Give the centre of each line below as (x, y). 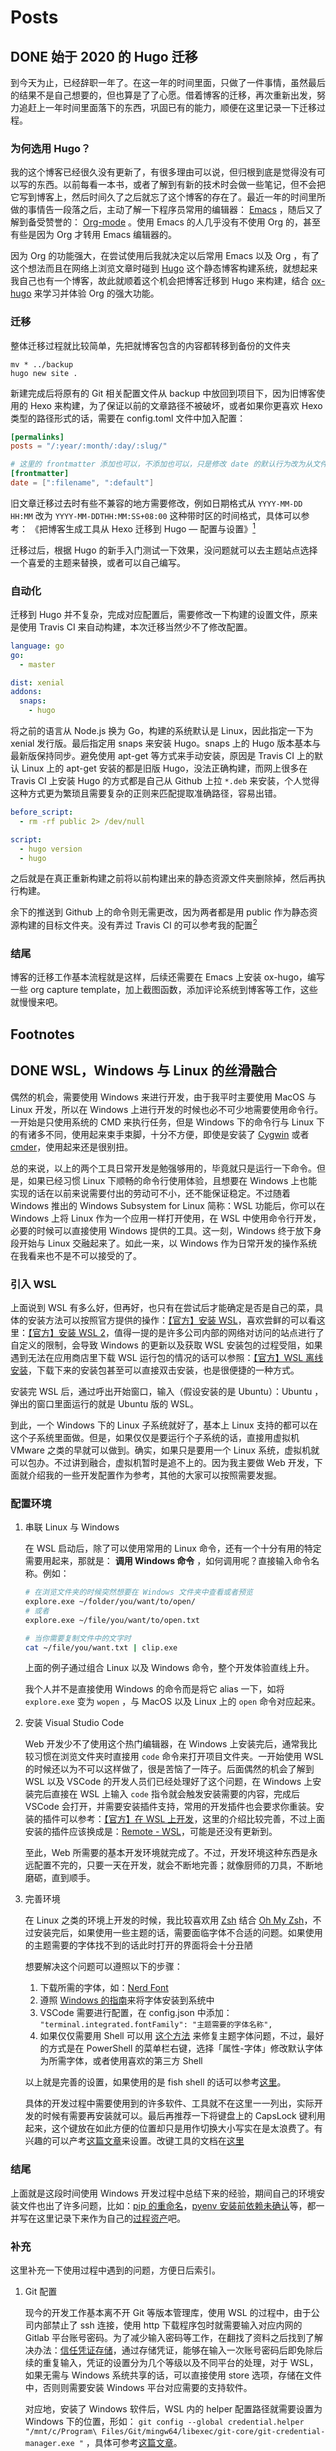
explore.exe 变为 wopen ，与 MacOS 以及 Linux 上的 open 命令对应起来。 (173, 1702)
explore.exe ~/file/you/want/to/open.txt (112, 1620)
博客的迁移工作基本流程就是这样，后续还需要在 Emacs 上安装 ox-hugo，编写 (168, 977)
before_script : (42, 812)
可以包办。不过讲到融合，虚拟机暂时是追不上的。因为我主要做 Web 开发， (162, 1462)
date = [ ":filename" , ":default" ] (82, 483)
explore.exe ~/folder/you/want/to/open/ (110, 1602)
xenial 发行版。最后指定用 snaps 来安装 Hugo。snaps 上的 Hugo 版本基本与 (166, 743)
